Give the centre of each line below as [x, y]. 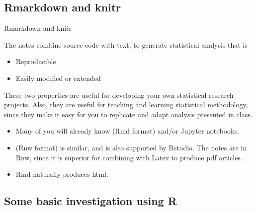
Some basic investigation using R [90, 201]
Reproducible [36, 61]
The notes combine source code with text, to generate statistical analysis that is [126, 44]
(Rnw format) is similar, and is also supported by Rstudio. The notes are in [131, 147]
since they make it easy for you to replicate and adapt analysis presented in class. [128, 114]
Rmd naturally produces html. [62, 174]
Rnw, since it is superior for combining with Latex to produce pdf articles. [129, 157]
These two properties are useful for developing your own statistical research [119, 95]
